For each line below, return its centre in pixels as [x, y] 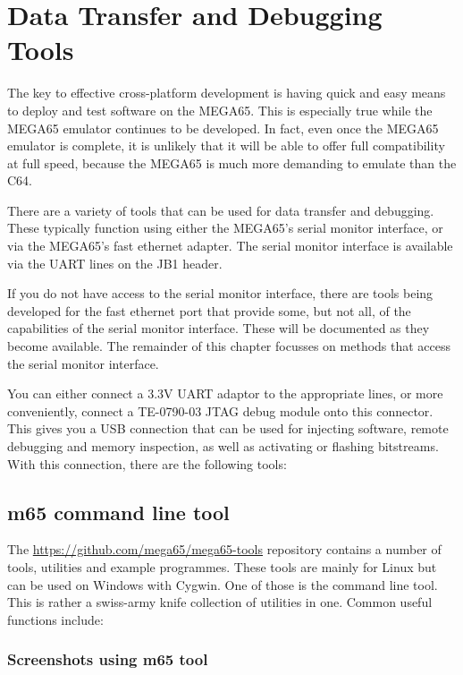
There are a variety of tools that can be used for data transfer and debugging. [221, 210]
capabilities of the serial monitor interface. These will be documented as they [219, 328]
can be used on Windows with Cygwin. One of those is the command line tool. [223, 584]
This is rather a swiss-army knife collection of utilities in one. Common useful [220, 602]
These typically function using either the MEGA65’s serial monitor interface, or [225, 228]
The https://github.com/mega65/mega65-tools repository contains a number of [224, 549]
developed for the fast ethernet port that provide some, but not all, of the [209, 310]
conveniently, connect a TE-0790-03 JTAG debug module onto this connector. [220, 410]
